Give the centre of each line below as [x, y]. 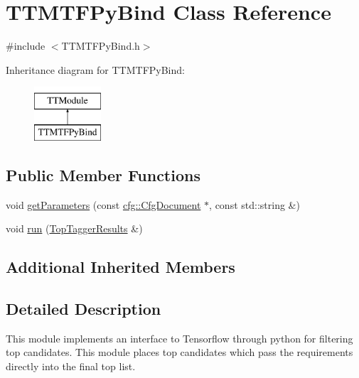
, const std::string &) [254, 204]
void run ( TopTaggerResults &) [74, 228]
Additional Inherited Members [120, 267]
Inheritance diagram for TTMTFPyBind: [95, 69]
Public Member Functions [103, 174]
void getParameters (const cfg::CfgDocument [103, 204]
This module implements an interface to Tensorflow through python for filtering [179, 338]
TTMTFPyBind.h [101, 46]
